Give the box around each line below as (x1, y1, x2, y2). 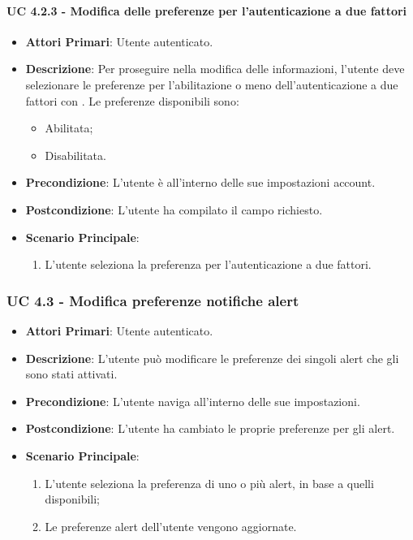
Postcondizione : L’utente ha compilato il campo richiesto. (25, 201, 323, 218)
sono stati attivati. (25, 365, 118, 382)
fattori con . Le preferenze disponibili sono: (25, 92, 239, 109)
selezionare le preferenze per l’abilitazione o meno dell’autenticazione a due (25, 76, 398, 93)
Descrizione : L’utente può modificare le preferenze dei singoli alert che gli (25, 349, 399, 366)
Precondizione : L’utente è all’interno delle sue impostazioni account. (25, 174, 376, 191)
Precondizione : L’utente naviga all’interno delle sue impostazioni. (25, 392, 360, 409)
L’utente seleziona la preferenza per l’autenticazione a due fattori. (45, 256, 372, 273)
